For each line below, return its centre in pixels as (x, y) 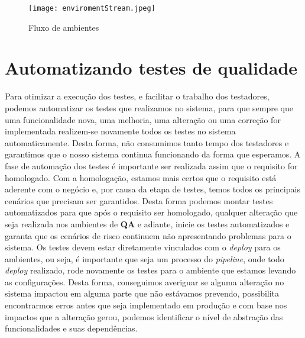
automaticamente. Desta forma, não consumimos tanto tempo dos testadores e (147, 142)
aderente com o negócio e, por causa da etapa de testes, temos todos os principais (152, 189)
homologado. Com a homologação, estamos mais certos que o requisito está (141, 177)
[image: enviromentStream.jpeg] (92, 8)
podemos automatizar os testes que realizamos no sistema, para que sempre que (149, 107)
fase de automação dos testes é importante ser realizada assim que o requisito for (151, 165)
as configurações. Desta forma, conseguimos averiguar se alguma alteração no (145, 281)
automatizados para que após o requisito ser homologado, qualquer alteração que (151, 212)
